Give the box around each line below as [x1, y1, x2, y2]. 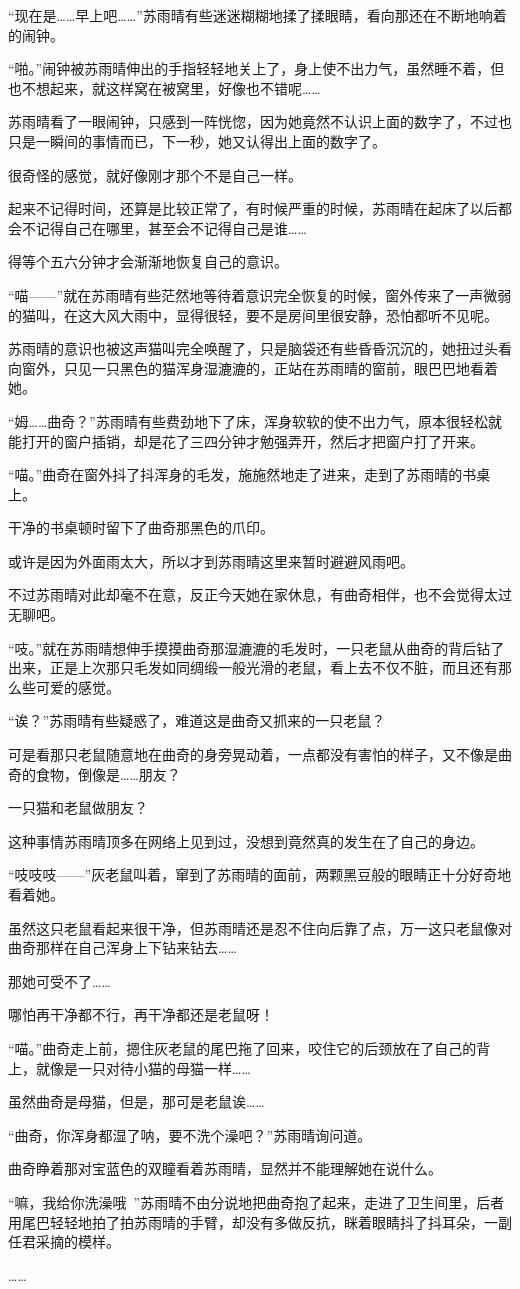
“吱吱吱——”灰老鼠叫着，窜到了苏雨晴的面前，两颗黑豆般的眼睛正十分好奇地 [8, 864, 512, 885]
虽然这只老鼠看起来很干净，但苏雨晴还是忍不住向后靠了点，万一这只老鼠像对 [8, 917, 512, 938]
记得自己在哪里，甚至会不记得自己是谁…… [35, 217, 307, 238]
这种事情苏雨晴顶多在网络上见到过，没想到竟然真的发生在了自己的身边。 [8, 830, 484, 851]
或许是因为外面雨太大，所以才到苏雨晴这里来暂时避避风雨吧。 [8, 550, 414, 571]
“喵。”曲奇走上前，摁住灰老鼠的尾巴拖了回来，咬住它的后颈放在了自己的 [8, 1037, 477, 1058]
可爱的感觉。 [35, 676, 120, 697]
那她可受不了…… [8, 970, 111, 991]
